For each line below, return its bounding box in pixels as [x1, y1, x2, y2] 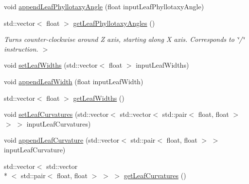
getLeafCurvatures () [124, 170, 186, 181]
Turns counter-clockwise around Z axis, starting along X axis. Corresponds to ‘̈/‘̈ [4, 34, 245, 44]
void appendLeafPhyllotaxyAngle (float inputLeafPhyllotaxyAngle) [4, 1, 204, 11]
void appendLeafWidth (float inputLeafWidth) [4, 76, 143, 86]
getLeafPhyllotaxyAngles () [73, 18, 155, 28]
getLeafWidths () [73, 92, 124, 103]
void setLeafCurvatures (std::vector [4, 109, 109, 119]
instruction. [4, 43, 38, 54]
